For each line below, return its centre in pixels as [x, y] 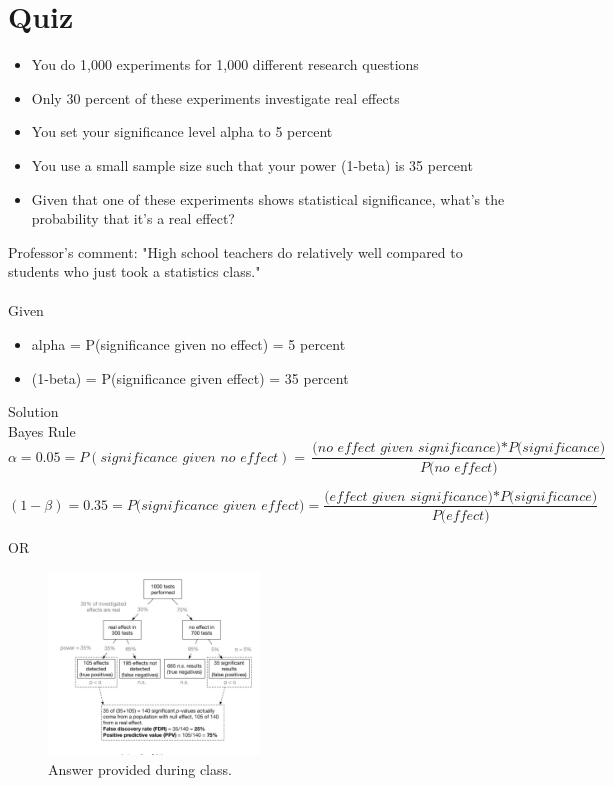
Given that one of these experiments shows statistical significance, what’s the [268, 198]
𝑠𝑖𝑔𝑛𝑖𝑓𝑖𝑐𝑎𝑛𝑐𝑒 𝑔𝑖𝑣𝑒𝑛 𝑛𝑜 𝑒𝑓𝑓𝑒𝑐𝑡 [189, 457]
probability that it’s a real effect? [133, 218]
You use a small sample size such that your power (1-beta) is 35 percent [252, 164]
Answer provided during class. [140, 768]
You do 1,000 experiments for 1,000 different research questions [225, 64]
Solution [33, 411]
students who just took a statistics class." [134, 271]
